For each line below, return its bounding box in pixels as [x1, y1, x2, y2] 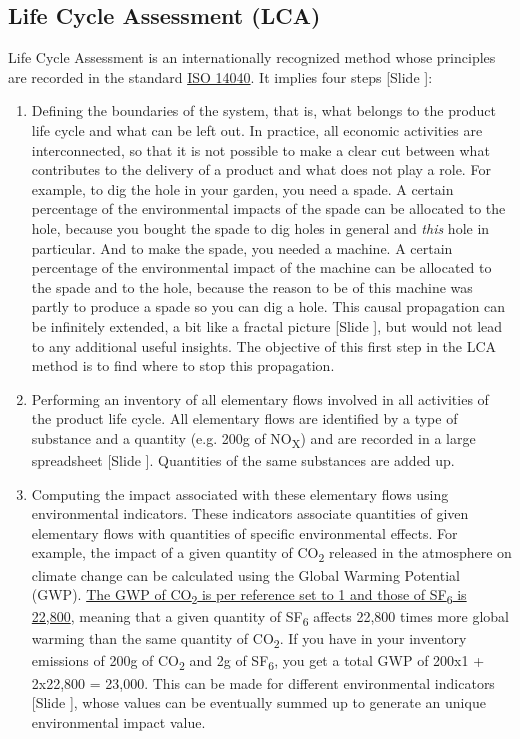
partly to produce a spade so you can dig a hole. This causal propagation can [31, 296, 506, 317]
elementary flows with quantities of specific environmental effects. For [31, 522, 458, 543]
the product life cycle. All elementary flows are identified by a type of [31, 408, 458, 429]
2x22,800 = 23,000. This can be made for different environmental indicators [31, 672, 495, 693]
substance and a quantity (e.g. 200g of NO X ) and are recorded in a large [31, 427, 476, 451]
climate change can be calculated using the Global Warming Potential [31, 564, 460, 585]
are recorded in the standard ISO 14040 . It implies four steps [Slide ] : [8, 66, 433, 87]
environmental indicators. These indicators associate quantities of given [31, 503, 469, 524]
